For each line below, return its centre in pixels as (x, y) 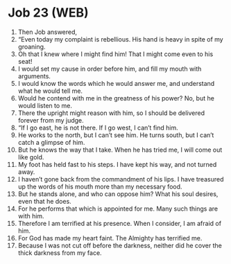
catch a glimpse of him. (51, 142)
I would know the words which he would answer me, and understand (116, 83)
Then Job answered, (48, 32)
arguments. (34, 76)
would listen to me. (45, 105)
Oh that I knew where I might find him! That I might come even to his (115, 54)
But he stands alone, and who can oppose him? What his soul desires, (118, 194)
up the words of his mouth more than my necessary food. (100, 186)
